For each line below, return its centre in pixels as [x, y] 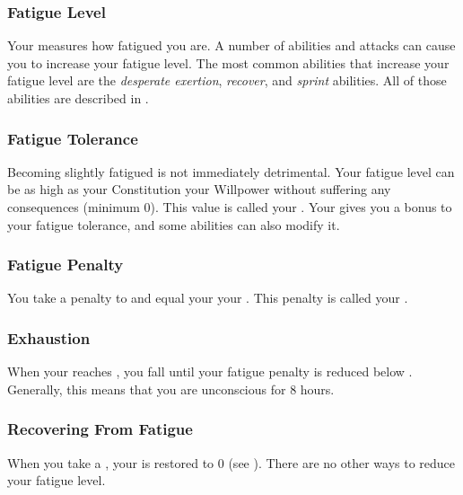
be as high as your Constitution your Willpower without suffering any [199, 189]
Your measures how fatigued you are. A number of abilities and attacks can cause [231, 45]
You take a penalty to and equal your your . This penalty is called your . [208, 298]
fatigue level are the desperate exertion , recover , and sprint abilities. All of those [227, 80]
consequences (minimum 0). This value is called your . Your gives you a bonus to [230, 207]
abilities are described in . [78, 98]
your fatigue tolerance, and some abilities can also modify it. [174, 224]
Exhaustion [49, 337]
